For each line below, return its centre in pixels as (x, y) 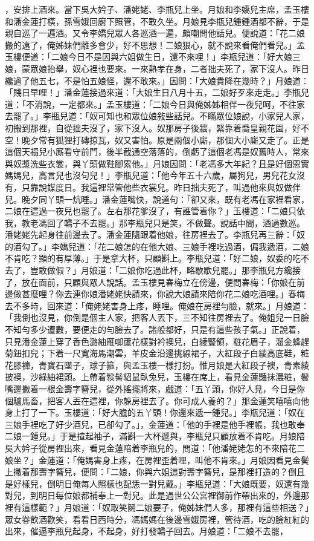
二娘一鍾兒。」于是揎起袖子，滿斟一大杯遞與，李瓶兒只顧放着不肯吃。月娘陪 (155, 436)
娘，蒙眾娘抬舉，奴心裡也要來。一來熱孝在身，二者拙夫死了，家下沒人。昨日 (157, 68)
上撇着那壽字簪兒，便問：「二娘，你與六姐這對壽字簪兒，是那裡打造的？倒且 (155, 472)
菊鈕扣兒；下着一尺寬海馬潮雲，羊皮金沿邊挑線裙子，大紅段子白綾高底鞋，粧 (157, 353)
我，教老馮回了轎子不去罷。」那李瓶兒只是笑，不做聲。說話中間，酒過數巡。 (155, 222)
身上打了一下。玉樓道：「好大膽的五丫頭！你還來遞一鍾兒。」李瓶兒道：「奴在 (155, 412)
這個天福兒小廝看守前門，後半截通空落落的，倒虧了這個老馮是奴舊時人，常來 (157, 152)
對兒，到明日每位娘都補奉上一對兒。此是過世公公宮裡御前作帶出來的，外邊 (153, 495)
